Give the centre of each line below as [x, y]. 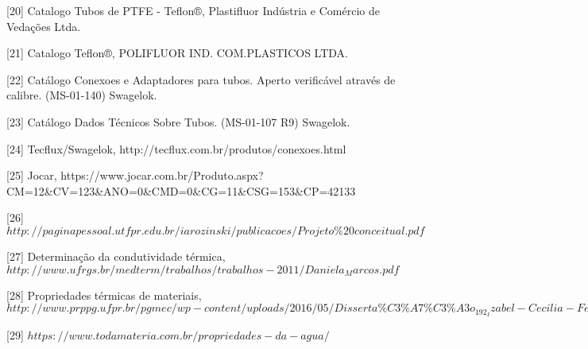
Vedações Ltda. [44, 26]
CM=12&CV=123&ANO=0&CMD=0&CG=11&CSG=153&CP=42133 [181, 190]
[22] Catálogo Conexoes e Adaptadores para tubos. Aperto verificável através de [201, 79]
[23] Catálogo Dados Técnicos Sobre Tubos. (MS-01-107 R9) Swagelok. [178, 121]
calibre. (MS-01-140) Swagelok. [82, 95]
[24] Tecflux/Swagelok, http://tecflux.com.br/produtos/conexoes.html [176, 148]
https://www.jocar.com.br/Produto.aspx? [162, 175]
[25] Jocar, [32, 175]
